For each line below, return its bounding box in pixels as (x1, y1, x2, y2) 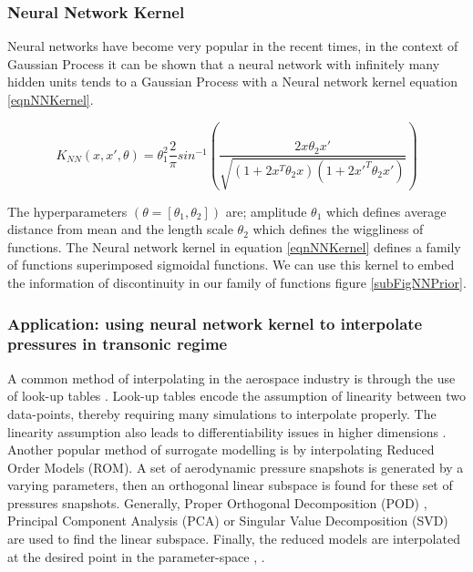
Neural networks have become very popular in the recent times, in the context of (7, 36, 458, 56)
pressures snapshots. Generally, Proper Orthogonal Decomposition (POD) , (7, 493, 427, 512)
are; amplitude (225, 201, 307, 220)
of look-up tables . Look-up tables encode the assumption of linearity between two (7, 386, 466, 405)
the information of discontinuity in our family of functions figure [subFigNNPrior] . (7, 273, 467, 291)
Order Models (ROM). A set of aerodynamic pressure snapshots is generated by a (7, 457, 464, 476)
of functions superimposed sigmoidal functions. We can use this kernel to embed (7, 255, 455, 274)
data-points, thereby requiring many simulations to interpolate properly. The (7, 403, 437, 423)
